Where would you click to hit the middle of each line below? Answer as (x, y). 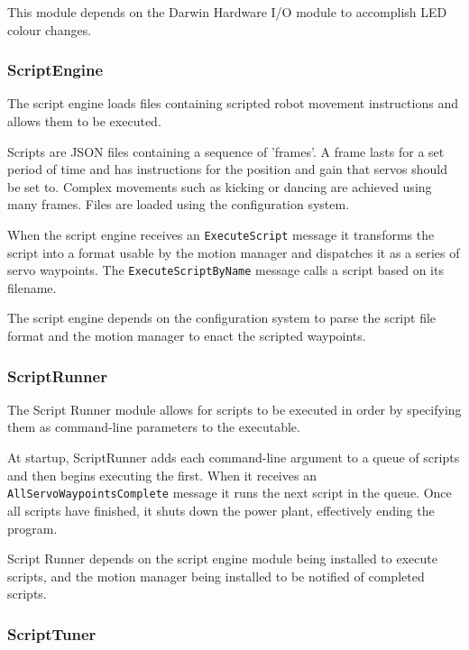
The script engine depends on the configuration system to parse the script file (222, 318)
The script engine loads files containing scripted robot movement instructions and (233, 103)
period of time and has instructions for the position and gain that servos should (228, 169)
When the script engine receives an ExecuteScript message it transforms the (221, 234)
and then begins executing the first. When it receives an (162, 475)
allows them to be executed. (84, 121)
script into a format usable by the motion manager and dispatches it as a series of (234, 252)
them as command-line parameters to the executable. (154, 427)
